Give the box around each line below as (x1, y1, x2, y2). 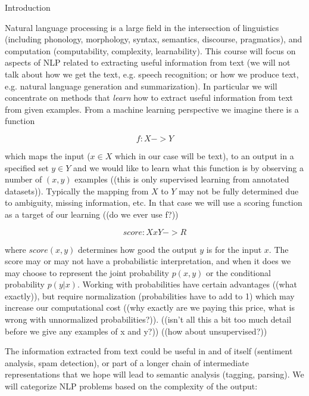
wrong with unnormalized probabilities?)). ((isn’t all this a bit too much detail (5, 313, 292, 326)
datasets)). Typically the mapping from (5, 184, 149, 197)
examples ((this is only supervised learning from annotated (74, 173, 289, 185)
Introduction (5, 1, 51, 13)
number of (5, 173, 42, 185)
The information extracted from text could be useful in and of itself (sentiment (5, 345, 293, 357)
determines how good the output (78, 243, 197, 255)
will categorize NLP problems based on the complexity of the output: (5, 380, 258, 392)
